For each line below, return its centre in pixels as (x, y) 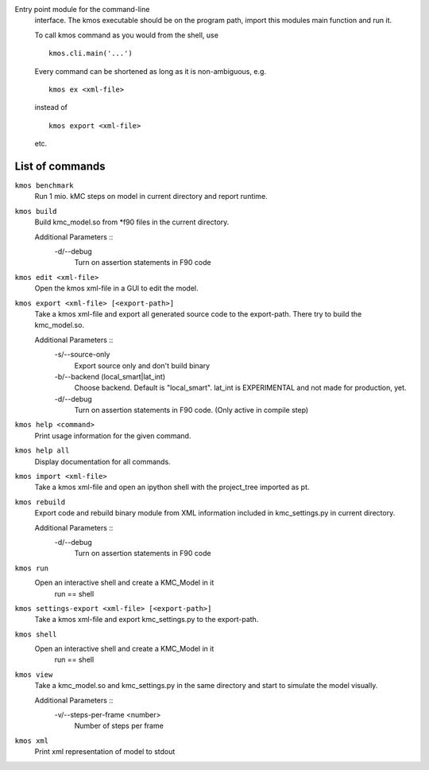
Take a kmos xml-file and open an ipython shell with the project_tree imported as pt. (172, 487)
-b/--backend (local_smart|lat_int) (110, 376)
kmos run (32, 568)
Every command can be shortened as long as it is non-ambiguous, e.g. (150, 71)
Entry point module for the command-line (82, 9)
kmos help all (42, 451)
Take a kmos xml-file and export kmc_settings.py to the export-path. (147, 620)
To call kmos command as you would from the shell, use (126, 35)
